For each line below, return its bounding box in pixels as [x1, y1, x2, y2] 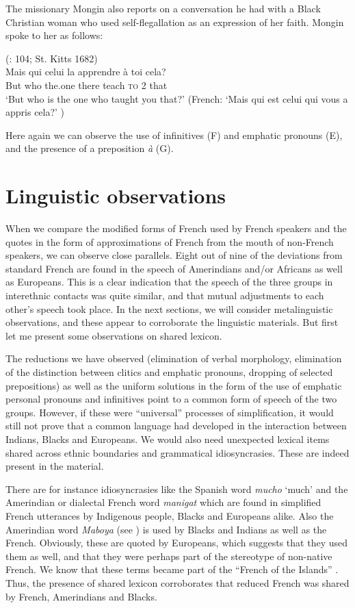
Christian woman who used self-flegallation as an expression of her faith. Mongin [5, 14, 344, 29]
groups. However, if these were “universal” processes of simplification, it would [5, 405, 334, 419]
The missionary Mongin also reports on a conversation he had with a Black [5, 1, 321, 15]
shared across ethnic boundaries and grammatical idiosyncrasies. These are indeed [5, 445, 350, 459]
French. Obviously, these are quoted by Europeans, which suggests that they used [5, 535, 348, 550]
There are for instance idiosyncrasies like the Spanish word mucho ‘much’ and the [5, 481, 348, 496]
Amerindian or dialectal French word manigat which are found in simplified [5, 495, 321, 509]
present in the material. [5, 459, 104, 473]
